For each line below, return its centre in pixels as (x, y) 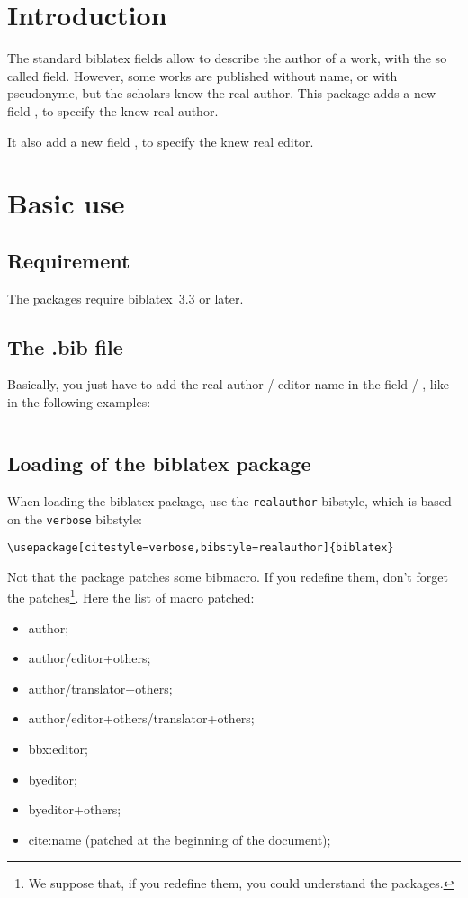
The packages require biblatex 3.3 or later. (126, 298)
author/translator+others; (100, 688)
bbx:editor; (58, 749)
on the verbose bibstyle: (75, 518)
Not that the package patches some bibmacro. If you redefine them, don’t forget (228, 576)
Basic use (66, 203)
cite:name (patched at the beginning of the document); (180, 839)
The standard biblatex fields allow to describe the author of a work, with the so (227, 58)
